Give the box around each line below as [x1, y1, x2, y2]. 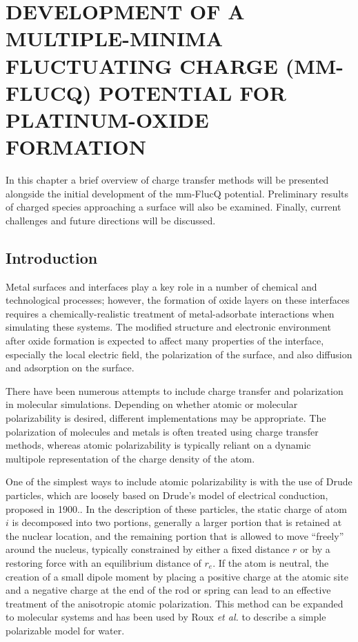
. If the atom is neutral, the [212, 555, 329, 570]
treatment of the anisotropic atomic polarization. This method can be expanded [6, 596, 344, 610]
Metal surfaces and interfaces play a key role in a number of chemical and [6, 279, 317, 293]
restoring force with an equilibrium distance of [6, 555, 201, 570]
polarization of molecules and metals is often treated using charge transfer [6, 424, 319, 438]
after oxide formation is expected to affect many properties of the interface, [6, 333, 324, 348]
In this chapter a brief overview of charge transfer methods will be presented [6, 173, 329, 187]
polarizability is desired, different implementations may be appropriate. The [6, 410, 326, 425]
